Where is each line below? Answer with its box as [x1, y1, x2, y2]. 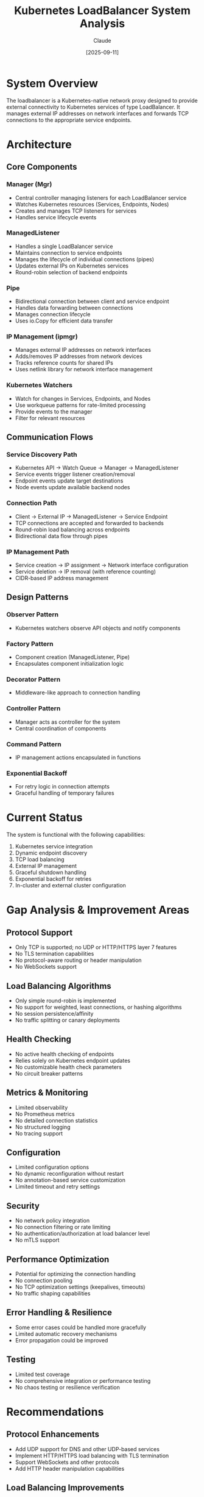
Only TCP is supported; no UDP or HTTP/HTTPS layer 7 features [15, 944, 177, 951]
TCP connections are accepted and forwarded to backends [15, 519, 164, 526]
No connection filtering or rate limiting [15, 1223, 111, 1231]
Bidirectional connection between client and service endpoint [15, 297, 169, 305]
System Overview [6, 76, 99, 90]
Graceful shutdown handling [15, 869, 86, 876]
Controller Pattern [6, 704, 61, 713]
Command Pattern [6, 740, 62, 748]
